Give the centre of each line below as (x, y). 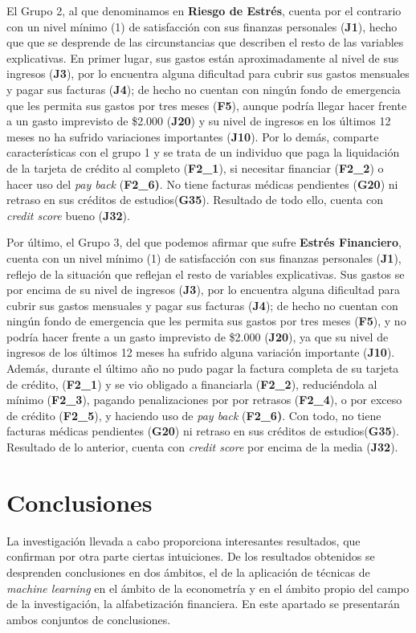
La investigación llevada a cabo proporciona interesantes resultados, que (184, 540)
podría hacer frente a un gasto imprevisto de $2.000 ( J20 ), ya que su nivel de (198, 336)
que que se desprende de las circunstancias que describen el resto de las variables (205, 42)
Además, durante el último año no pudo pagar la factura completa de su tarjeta (203, 368)
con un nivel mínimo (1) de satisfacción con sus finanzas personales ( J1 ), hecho (202, 26)
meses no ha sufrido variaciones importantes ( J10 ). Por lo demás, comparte (193, 136)
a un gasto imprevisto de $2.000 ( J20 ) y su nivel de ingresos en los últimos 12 (199, 121)
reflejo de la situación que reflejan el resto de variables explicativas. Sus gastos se (206, 274)
